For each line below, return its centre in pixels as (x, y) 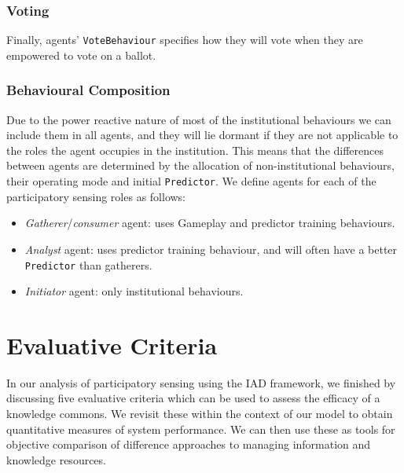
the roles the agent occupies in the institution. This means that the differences (195, 150)
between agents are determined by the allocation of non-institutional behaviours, (200, 165)
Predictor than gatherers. (88, 264)
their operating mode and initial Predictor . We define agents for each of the (191, 181)
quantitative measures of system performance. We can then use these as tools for (201, 429)
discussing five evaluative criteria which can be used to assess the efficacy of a (193, 398)
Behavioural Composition (88, 90)
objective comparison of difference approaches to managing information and (189, 444)
